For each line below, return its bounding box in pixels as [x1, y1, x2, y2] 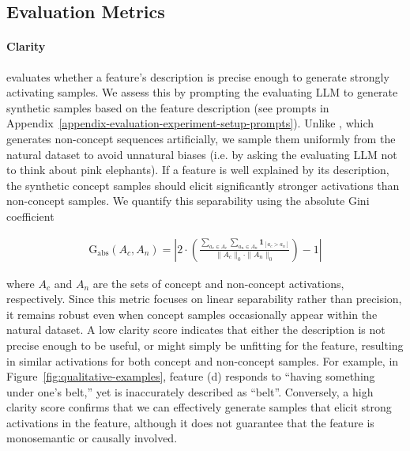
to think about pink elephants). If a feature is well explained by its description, [6, 161, 389, 178]
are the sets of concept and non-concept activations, [92, 275, 344, 291]
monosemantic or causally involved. [6, 430, 178, 446]
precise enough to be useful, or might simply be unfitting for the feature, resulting [6, 336, 404, 353]
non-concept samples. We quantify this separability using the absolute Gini [6, 192, 370, 209]
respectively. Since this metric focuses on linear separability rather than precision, [6, 290, 402, 307]
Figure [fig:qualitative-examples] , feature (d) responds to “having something [6, 368, 375, 385]
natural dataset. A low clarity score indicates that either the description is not [6, 321, 386, 338]
